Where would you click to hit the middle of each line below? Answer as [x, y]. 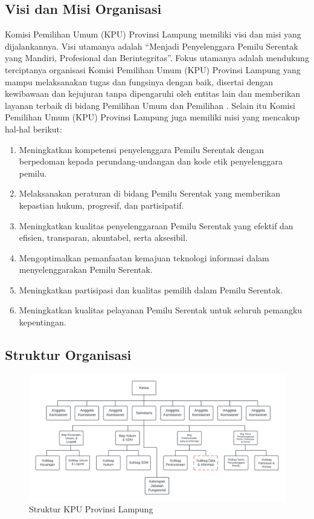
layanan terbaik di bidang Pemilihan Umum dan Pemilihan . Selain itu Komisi [150, 105]
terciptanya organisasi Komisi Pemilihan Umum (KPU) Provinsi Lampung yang [153, 69]
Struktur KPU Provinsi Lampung [91, 509]
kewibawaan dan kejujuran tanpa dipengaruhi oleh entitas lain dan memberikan [153, 93]
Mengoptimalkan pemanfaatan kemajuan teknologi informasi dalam [144, 257]
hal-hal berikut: [34, 129]
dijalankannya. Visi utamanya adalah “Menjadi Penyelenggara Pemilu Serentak [152, 46]
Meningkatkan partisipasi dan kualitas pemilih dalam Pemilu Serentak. [151, 289]
